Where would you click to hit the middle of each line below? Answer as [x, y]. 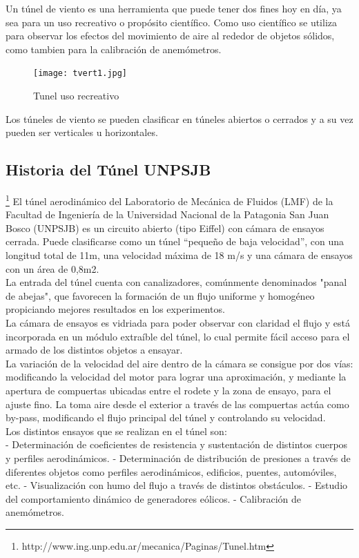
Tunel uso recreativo [76, 96]
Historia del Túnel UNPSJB [108, 170]
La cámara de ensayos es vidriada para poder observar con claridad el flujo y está [178, 323]
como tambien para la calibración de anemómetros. [114, 49]
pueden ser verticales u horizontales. [82, 132]
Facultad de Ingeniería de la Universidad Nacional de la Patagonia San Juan [167, 214]
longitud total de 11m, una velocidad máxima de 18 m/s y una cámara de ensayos [179, 255]
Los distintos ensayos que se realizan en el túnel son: [116, 431]
